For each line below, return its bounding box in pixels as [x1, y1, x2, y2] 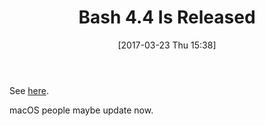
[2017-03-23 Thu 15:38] [117, 39, 217, 51]
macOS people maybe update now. [9, 104, 154, 116]
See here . [9, 84, 49, 96]
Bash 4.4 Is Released [78, 6, 256, 29]
